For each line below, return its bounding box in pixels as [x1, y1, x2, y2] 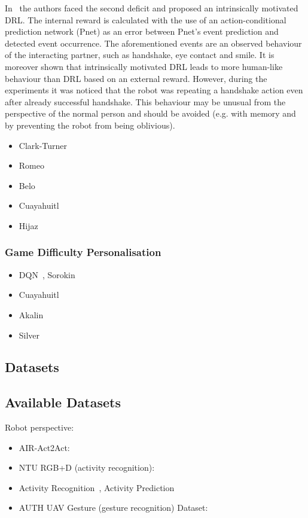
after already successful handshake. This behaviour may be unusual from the [5, 95, 286, 108]
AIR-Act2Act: [19, 441, 70, 453]
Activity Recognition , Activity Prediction [19, 481, 175, 493]
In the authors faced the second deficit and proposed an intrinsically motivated [5, 2, 298, 14]
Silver [19, 328, 40, 341]
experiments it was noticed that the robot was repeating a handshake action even [5, 84, 303, 96]
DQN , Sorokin [19, 268, 75, 281]
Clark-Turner [19, 139, 68, 151]
